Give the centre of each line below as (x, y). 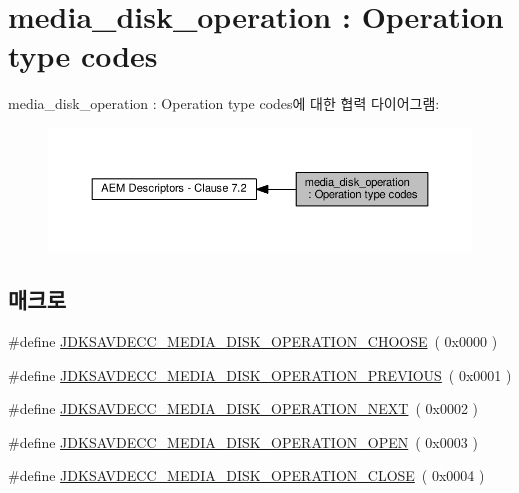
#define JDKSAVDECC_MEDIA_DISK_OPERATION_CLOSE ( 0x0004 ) (246, 475)
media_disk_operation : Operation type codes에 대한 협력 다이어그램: (224, 103)
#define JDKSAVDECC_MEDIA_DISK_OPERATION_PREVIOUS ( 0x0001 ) (260, 374)
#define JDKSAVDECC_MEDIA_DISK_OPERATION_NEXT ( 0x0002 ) (243, 408)
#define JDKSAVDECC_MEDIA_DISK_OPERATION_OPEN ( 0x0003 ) (243, 441)
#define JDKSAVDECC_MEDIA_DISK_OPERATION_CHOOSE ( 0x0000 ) (253, 340)
